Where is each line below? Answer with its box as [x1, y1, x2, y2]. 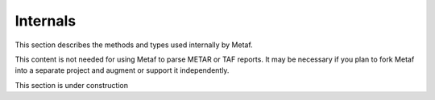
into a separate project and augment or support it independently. [14, 66, 230, 75]
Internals [14, 12, 77, 30]
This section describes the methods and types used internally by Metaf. [14, 40, 253, 50]
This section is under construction [14, 80, 129, 90]
